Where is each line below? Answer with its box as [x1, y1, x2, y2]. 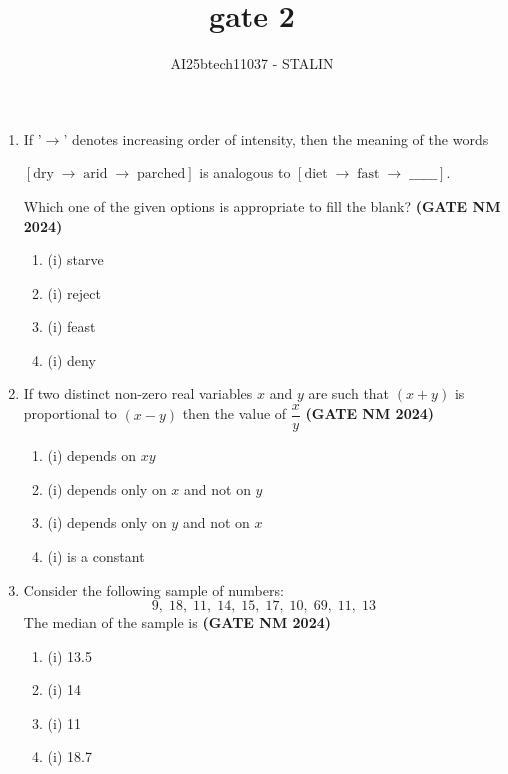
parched [137, 167, 186, 182]
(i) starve [47, 249, 104, 270]
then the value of [182, 403, 287, 424]
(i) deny [47, 349, 96, 370]
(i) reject [47, 282, 101, 303]
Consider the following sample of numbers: [23, 579, 284, 600]
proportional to [23, 403, 117, 424]
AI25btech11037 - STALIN [170, 53, 334, 74]
